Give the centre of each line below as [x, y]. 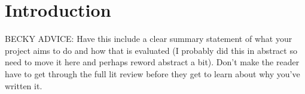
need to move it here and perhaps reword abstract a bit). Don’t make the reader [152, 62]
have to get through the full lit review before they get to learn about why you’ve [152, 73]
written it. [24, 85]
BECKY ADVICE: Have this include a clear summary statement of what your [149, 39]
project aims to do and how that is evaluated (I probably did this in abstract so [151, 50]
